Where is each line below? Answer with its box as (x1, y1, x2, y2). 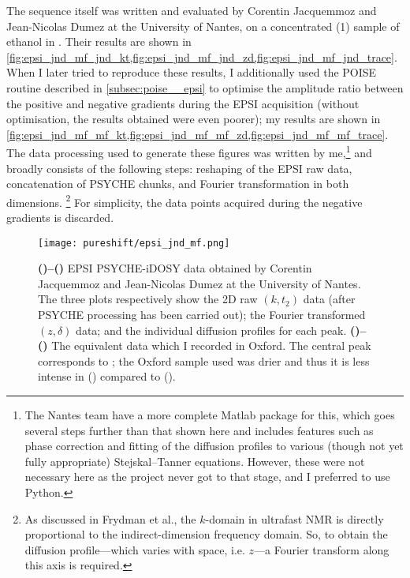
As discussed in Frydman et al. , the (24, 510, 196, 527)
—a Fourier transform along (254, 541, 389, 557)
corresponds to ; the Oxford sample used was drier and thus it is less (38, 352, 370, 369)
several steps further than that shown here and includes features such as (24, 422, 374, 438)
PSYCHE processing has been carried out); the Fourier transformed (38, 306, 366, 323)
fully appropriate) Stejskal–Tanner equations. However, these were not (24, 452, 365, 469)
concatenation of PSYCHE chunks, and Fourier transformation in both (6, 175, 349, 192)
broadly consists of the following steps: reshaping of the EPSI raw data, (6, 160, 352, 176)
